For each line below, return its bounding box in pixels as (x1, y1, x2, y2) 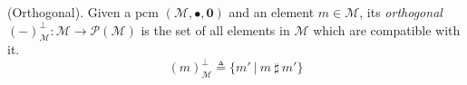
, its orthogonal (359, 3, 443, 21)
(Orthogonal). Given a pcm (7, 3, 159, 21)
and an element (229, 3, 315, 21)
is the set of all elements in (141, 20, 290, 39)
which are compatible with (313, 20, 461, 39)
